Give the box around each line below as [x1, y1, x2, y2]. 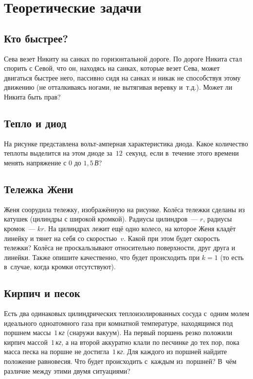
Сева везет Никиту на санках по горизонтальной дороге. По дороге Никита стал [4, 53, 242, 63]
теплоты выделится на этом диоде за [4, 148, 112, 158]
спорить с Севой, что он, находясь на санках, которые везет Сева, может [4, 63, 220, 73]
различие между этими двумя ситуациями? [4, 365, 130, 376]
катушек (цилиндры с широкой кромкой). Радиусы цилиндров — [4, 214, 198, 224]
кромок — [4, 223, 36, 233]
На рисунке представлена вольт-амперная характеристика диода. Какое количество [4, 138, 248, 148]
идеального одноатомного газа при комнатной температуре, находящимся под [4, 318, 233, 328]
